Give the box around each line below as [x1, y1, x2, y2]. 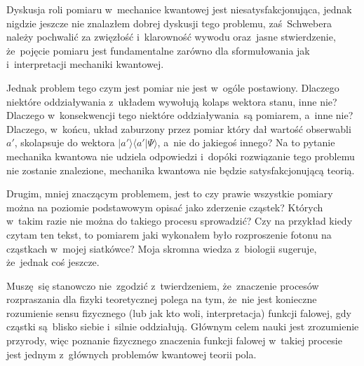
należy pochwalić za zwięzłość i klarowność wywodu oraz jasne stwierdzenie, [6, 29, 336, 44]
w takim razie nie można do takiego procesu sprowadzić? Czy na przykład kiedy [6, 213, 353, 228]
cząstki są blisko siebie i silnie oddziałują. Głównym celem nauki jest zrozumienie [6, 319, 359, 334]
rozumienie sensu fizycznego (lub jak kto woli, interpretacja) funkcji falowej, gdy [6, 305, 351, 320]
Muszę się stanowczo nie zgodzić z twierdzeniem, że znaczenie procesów [6, 278, 319, 293]
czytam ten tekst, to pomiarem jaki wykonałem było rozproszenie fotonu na [6, 227, 332, 241]
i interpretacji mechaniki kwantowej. [6, 57, 164, 71]
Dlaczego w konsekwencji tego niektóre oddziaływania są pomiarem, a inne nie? [6, 108, 353, 122]
